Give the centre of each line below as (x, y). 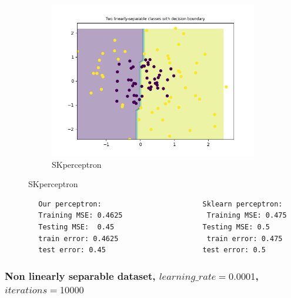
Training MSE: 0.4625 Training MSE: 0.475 (163, 216)
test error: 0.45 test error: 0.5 (152, 250)
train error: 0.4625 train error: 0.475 (160, 238)
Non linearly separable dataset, (80, 275)
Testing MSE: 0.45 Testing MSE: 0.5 (154, 227)
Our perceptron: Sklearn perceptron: (160, 204)
